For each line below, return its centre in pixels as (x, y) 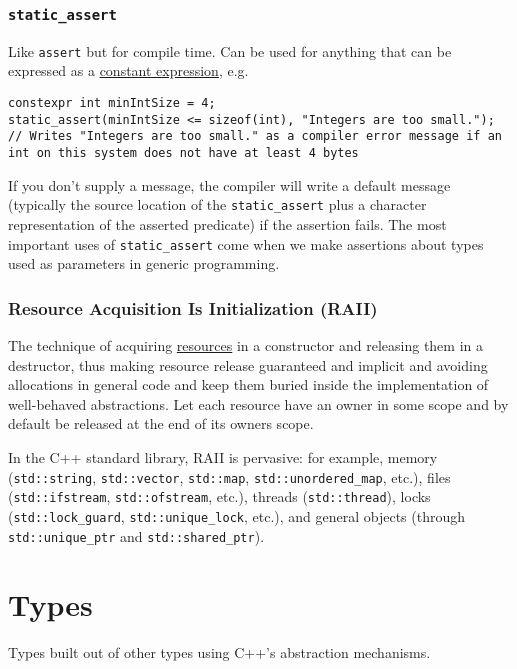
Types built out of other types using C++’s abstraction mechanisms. (219, 652)
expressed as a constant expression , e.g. (128, 70)
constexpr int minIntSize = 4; (112, 103)
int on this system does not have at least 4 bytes (183, 153)
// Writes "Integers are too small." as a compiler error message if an (255, 136)
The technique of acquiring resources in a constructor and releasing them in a (245, 344)
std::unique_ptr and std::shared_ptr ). (136, 535)
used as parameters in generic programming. (144, 263)
